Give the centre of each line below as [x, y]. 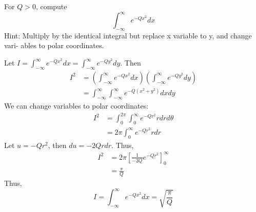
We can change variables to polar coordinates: [76, 106]
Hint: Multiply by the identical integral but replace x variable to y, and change [128, 35]
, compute [51, 6]
